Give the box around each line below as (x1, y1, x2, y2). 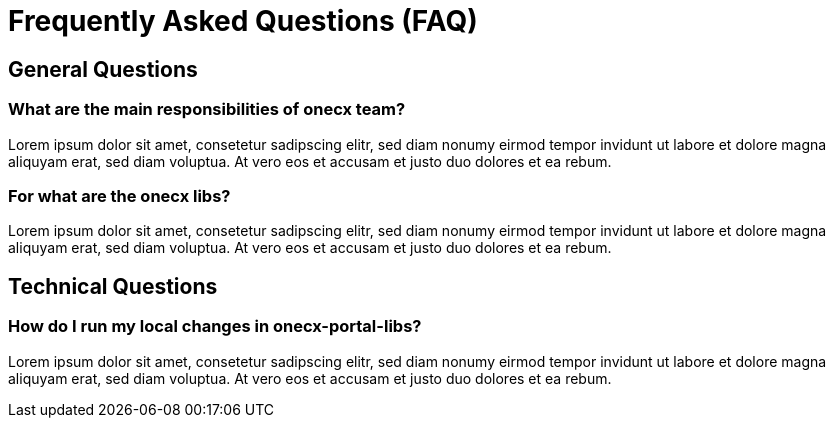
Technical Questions (8, 273, 218, 299)
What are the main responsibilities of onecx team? (8, 99, 406, 120)
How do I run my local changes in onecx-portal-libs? (8, 316, 422, 337)
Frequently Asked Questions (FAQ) (8, 4, 478, 38)
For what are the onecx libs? (8, 185, 231, 206)
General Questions (8, 56, 198, 82)
